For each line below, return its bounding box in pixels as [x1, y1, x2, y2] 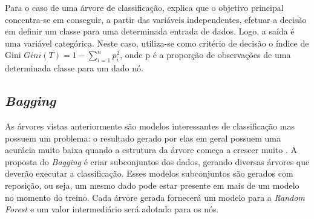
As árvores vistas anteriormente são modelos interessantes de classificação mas [5, 119, 295, 132]
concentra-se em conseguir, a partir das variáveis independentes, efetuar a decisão [5, 13, 307, 25]
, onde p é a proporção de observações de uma [120, 48, 291, 61]
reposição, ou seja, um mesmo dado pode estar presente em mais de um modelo [5, 178, 299, 191]
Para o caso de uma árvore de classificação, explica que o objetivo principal [5, 1, 284, 13]
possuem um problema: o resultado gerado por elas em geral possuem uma [5, 131, 281, 144]
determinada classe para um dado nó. [5, 62, 143, 74]
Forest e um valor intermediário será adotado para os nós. [5, 203, 219, 215]
